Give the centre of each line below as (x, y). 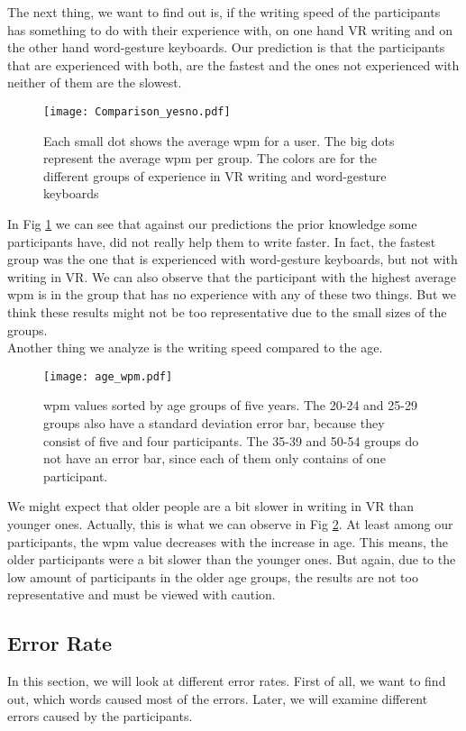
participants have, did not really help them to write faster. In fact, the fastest (222, 241)
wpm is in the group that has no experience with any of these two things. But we (232, 294)
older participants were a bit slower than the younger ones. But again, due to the (232, 559)
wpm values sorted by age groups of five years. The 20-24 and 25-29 (230, 405)
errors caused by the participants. (100, 716)
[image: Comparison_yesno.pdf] (137, 111)
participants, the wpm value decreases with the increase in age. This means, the (228, 541)
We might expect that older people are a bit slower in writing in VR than (211, 506)
